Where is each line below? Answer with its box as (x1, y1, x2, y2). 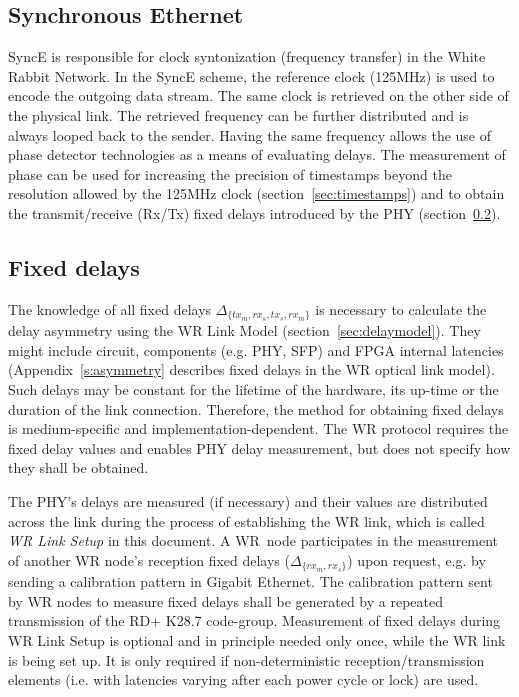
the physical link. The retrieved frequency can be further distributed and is (8, 104, 469, 125)
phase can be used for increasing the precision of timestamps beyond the (8, 163, 452, 184)
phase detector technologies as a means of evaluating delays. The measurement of (8, 144, 506, 165)
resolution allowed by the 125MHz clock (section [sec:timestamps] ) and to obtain (8, 183, 505, 204)
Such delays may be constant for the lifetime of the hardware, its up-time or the (8, 378, 499, 399)
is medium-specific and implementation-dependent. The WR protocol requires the (8, 418, 509, 439)
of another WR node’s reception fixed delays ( (8, 549, 290, 570)
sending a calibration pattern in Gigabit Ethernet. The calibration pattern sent (8, 571, 493, 592)
